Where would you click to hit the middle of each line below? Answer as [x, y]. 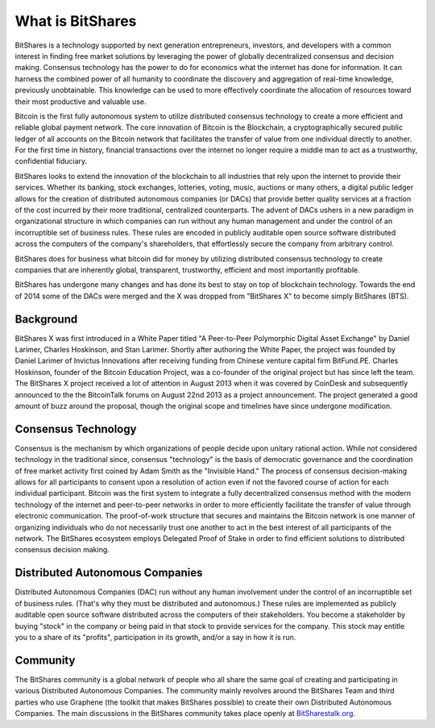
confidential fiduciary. [51, 161]
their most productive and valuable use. [81, 102]
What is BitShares [76, 21]
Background [46, 319]
